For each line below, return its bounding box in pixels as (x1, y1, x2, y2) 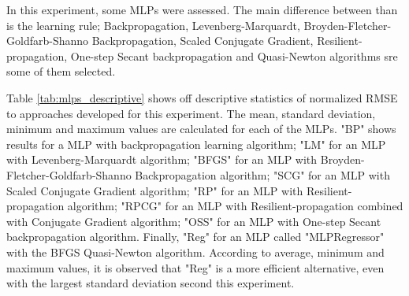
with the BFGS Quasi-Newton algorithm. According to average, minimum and (6, 243, 385, 260)
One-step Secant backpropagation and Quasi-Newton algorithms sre (70, 47, 398, 64)
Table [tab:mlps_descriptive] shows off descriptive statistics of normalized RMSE (6, 89, 398, 105)
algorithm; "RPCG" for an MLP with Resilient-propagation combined (67, 198, 403, 214)
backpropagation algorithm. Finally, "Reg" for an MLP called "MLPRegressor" (6, 228, 385, 245)
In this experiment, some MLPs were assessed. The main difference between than (6, 2, 398, 17)
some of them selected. (6, 63, 116, 80)
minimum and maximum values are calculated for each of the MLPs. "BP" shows (6, 120, 396, 137)
